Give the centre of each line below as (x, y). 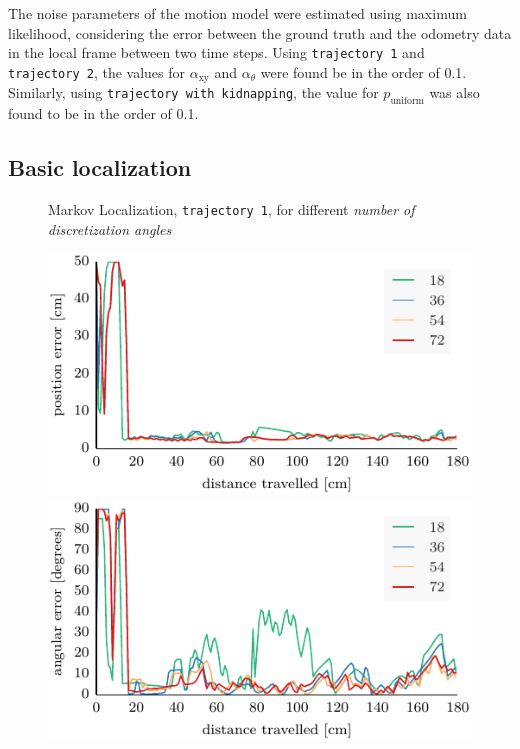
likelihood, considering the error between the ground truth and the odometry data (260, 32)
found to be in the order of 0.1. (103, 113)
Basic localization (100, 167)
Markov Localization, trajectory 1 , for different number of (231, 208)
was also (454, 92)
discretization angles (110, 228)
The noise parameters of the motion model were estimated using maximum (237, 13)
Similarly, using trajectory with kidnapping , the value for (193, 92)
